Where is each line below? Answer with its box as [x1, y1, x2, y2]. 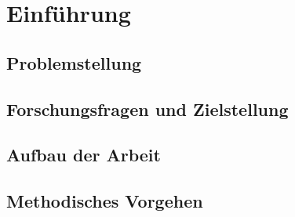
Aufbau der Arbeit [6, 143, 161, 167]
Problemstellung [6, 50, 142, 74]
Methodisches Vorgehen [6, 189, 203, 213]
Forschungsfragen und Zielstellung [6, 96, 289, 121]
